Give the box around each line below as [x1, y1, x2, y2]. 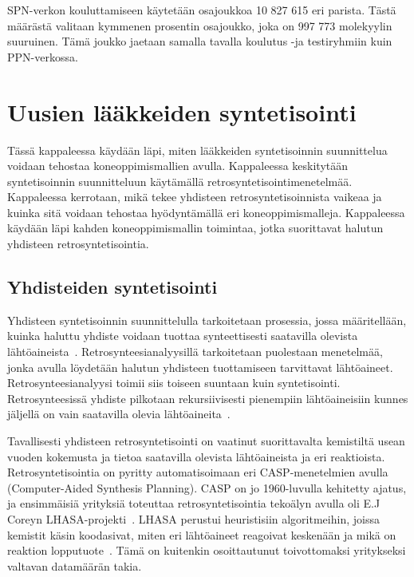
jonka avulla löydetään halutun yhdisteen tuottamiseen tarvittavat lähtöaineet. [7, 358, 393, 375]
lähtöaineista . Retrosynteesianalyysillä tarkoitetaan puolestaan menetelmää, [7, 343, 383, 360]
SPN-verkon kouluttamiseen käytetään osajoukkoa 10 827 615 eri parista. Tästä [7, 2, 396, 18]
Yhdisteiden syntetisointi [7, 275, 218, 299]
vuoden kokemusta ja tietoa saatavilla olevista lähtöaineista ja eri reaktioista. [7, 448, 385, 464]
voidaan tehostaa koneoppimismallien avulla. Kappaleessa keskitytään [7, 157, 349, 174]
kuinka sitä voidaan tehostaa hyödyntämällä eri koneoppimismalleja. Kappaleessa [7, 204, 405, 220]
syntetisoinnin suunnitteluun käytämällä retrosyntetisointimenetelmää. [7, 172, 353, 189]
